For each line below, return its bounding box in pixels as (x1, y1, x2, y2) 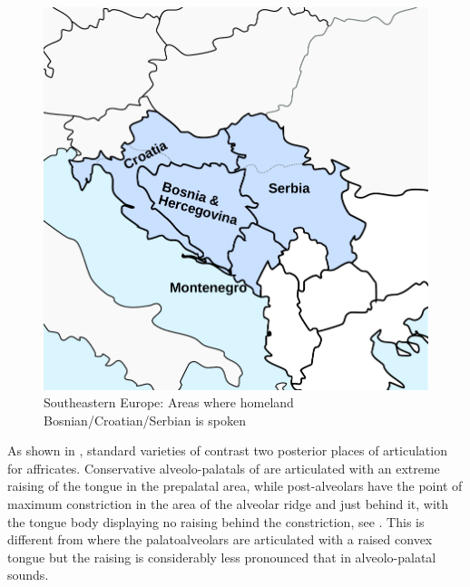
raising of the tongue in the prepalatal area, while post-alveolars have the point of (7, 476, 463, 495)
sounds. (7, 565, 49, 584)
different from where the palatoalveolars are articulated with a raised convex (7, 530, 433, 549)
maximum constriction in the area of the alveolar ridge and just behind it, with (7, 494, 449, 514)
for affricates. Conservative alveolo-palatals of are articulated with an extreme (7, 458, 440, 477)
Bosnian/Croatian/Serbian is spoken (44, 410, 246, 429)
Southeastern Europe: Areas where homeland (44, 393, 294, 412)
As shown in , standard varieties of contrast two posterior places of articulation (7, 441, 447, 460)
